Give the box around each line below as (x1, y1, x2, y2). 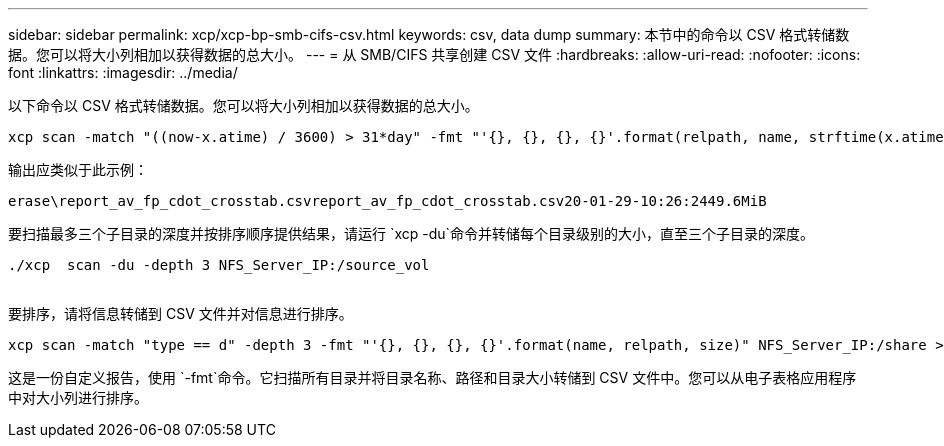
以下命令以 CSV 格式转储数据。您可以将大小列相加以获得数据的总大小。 (8, 97, 479, 114)
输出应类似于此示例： (8, 161, 148, 178)
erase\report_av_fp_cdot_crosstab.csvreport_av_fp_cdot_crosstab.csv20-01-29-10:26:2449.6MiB (8, 193, 767, 209)
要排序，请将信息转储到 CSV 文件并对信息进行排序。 (8, 305, 353, 322)
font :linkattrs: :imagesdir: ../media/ (8, 64, 238, 81)
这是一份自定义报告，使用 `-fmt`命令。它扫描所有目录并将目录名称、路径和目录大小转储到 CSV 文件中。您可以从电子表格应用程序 (8, 369, 857, 386)
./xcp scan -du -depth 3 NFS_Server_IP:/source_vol (8, 257, 430, 273)
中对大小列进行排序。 (8, 389, 148, 406)
